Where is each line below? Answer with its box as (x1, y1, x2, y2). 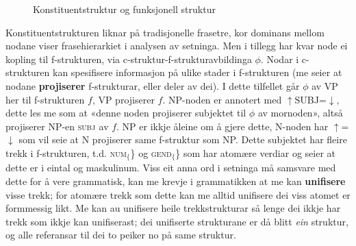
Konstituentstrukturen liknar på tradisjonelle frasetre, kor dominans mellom (5, 25, 325, 39)
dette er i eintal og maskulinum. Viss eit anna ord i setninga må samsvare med (5, 160, 336, 175)
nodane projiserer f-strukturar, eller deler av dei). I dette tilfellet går (5, 78, 300, 93)
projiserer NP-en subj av (5, 119, 109, 133)
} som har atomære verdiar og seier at (175, 145, 336, 160)
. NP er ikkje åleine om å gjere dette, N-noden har (116, 119, 329, 133)
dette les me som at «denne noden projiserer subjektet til (5, 106, 246, 120)
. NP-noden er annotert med (162, 92, 282, 106)
